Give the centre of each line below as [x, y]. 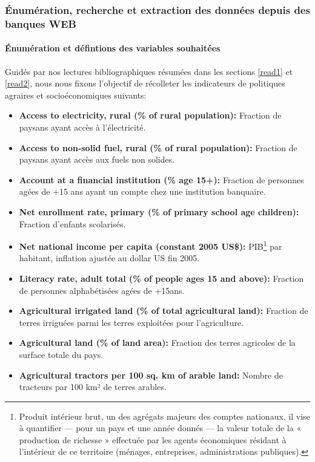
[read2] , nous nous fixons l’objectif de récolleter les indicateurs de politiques [145, 83]
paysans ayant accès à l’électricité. [82, 127]
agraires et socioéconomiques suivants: [76, 95]
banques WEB [41, 23]
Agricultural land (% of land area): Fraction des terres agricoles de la [157, 343]
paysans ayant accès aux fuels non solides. [97, 159]
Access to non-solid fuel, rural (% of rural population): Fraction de [158, 147]
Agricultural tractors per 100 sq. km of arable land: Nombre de [151, 375]
